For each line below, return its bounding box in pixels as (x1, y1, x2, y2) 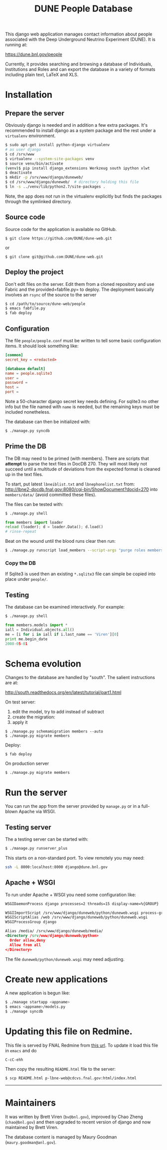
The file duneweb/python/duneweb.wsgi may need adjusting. (5, 956, 125, 962)
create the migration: (12, 714, 56, 720)
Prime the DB (5, 442, 46, 451)
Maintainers (5, 1097, 56, 1109)
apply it (12, 719, 28, 725)
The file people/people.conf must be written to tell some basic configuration (5, 338, 161, 343)
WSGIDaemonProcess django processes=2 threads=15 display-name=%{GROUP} (5, 901, 159, 906)
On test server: (5, 699, 36, 705)
